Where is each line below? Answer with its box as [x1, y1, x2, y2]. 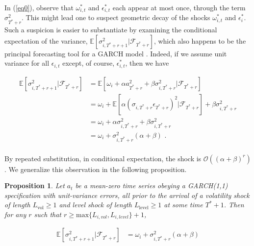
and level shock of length [59, 199, 132, 210]
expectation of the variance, [4, 35, 88, 46]
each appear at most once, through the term [112, 2, 246, 12]
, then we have [125, 58, 169, 68]
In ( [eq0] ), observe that [4, 2, 74, 12]
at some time [164, 199, 203, 210]
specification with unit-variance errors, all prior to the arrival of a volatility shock [4, 190, 250, 200]
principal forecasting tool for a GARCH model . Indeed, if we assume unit [4, 48, 227, 58]
